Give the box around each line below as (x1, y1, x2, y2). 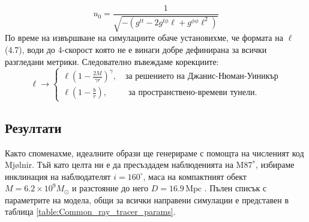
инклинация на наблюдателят (5, 170, 111, 182)
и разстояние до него (72, 182, 149, 194)
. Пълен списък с (204, 182, 267, 194)
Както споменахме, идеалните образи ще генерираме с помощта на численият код (5, 146, 304, 159)
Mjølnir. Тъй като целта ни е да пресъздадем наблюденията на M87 (5, 158, 253, 171)
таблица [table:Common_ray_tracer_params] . (5, 205, 176, 218)
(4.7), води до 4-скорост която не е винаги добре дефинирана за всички (5, 43, 267, 56)
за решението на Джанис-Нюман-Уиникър (125, 72, 278, 81)
